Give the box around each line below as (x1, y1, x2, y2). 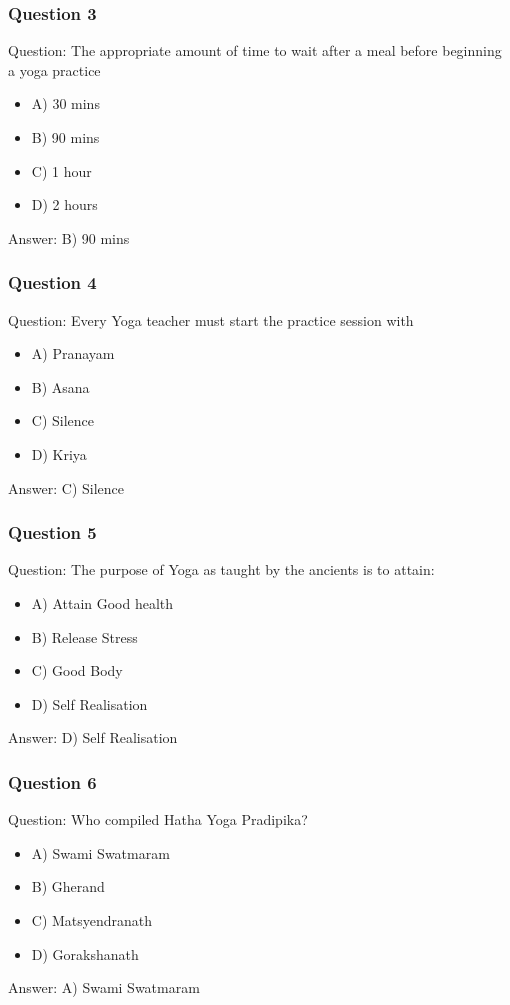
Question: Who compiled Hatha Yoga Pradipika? (8, 809, 308, 830)
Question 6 (8, 769, 97, 794)
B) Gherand (31, 876, 105, 897)
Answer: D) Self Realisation (8, 727, 178, 748)
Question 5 (8, 520, 97, 545)
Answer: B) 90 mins (8, 227, 130, 248)
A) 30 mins (31, 93, 100, 114)
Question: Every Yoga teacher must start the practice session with (8, 309, 414, 330)
